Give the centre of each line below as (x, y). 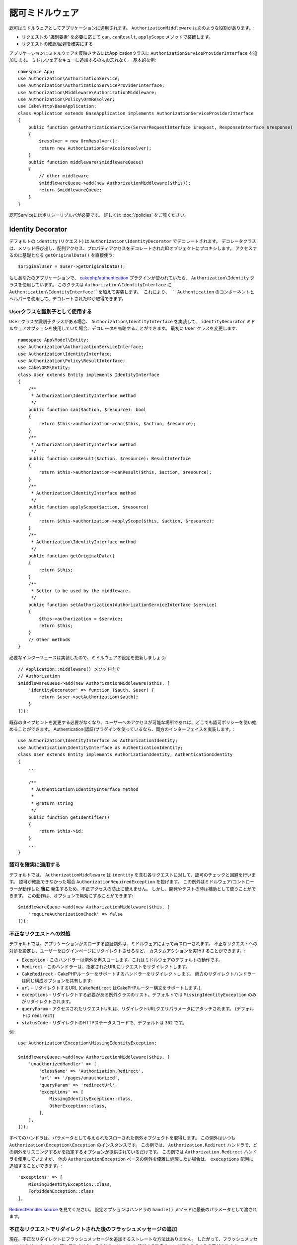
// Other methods (49, 639)
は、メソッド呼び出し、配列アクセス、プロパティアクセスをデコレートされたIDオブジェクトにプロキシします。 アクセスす (133, 248)
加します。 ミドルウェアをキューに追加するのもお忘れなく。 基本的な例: (83, 60)
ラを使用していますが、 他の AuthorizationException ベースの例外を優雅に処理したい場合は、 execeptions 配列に (131, 1159)
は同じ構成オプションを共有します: (57, 981)
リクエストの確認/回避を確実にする (57, 44)
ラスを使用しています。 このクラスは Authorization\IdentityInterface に (90, 285)
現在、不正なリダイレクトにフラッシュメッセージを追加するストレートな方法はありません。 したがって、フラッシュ (127, 1239)
